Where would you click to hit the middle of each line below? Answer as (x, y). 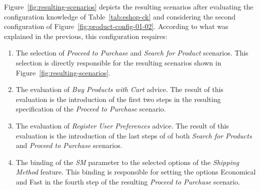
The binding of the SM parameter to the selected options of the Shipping (127, 162)
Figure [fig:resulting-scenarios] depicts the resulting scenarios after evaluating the (129, 6)
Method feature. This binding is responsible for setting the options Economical (136, 172)
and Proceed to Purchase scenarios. (69, 145)
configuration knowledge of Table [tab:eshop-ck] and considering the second (120, 16)
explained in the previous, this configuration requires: (86, 36)
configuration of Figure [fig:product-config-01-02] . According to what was (116, 26)
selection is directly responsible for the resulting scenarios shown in (118, 62)
